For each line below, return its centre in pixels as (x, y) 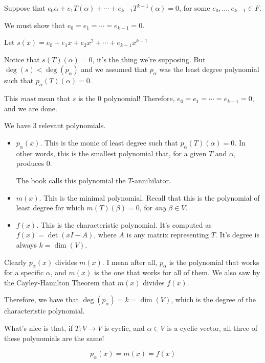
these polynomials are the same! (54, 338)
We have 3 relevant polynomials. (55, 125)
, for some (195, 8)
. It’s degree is (237, 235)
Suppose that (25, 8)
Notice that (22, 59)
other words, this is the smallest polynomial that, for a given (111, 153)
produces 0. (34, 163)
